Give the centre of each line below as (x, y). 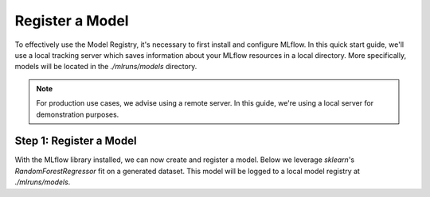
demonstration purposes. (78, 114)
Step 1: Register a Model (76, 141)
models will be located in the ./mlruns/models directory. (106, 67)
